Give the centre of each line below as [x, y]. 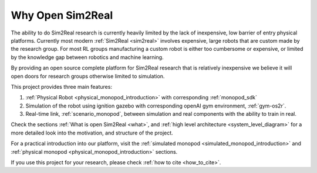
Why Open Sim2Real [62, 15]
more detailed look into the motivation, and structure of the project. [92, 133]
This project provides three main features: [62, 86]
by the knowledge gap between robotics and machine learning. [87, 57]
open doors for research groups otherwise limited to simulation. [88, 76]
